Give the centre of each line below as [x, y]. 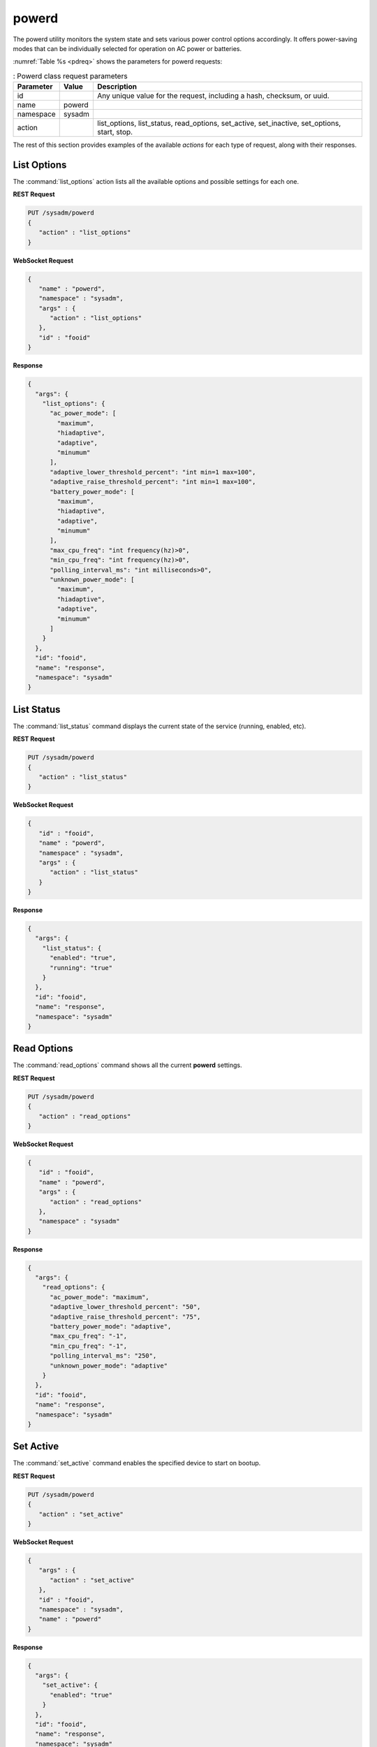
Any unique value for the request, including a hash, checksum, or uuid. [213, 96]
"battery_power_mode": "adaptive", [111, 1327]
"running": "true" [81, 967]
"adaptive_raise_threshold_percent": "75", [125, 1317]
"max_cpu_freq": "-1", [89, 1336]
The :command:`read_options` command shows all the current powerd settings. [127, 1065]
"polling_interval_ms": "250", [103, 1356]
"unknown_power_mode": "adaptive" [109, 1365]
